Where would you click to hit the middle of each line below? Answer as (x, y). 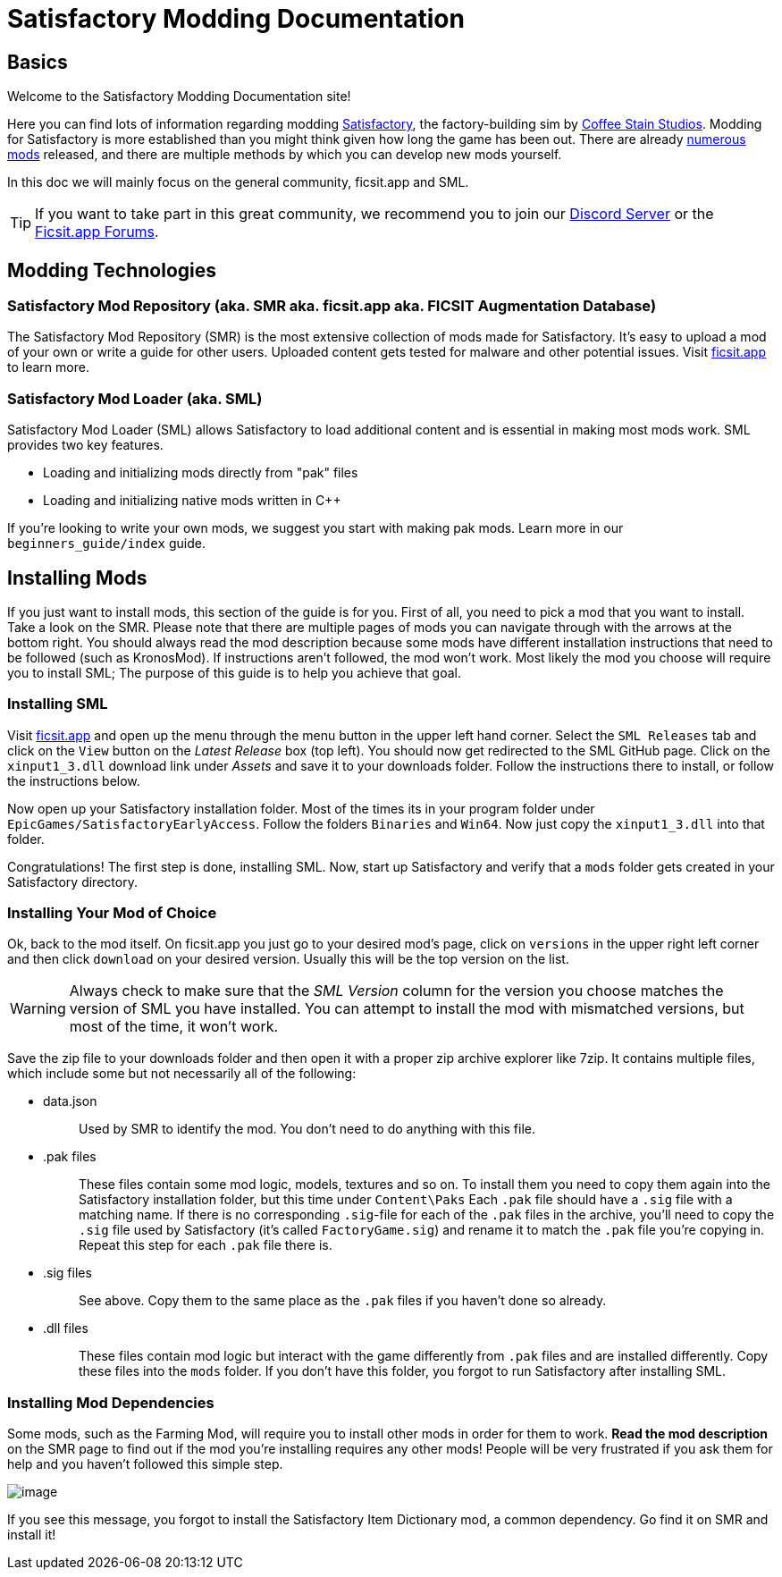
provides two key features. (85, 445)
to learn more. (48, 367)
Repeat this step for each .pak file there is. (206, 1245)
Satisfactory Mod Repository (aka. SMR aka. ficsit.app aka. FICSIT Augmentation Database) (332, 306)
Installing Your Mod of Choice (112, 913)
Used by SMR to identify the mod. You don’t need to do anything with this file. (307, 1129)
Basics (38, 62)
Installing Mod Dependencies (111, 1402)
